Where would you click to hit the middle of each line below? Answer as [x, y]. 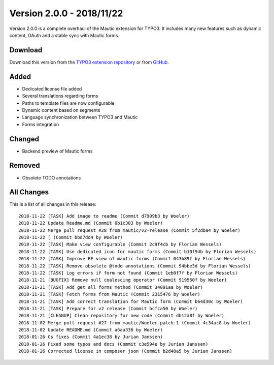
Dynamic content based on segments [61, 110]
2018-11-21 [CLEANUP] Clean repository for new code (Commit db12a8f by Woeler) [122, 316]
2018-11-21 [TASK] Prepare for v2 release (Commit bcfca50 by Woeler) [108, 308]
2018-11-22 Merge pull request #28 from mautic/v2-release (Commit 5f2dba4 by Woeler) [129, 230]
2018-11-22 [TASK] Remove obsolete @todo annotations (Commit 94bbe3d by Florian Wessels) [135, 266]
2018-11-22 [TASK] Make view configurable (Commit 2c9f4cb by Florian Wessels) [120, 245]
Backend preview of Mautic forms [57, 151]
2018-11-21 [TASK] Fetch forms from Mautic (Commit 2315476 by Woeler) [109, 294]
